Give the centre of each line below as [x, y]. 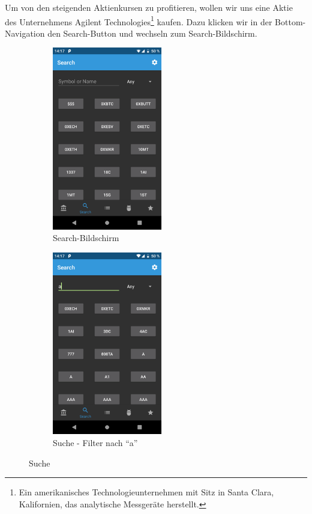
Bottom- [290, 21]
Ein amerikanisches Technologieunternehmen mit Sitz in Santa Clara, [146, 492]
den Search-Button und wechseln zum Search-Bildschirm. [152, 33]
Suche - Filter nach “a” [95, 442]
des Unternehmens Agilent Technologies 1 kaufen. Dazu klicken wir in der [139, 20]
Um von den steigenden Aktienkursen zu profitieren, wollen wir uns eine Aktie [149, 7]
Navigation [25, 33]
